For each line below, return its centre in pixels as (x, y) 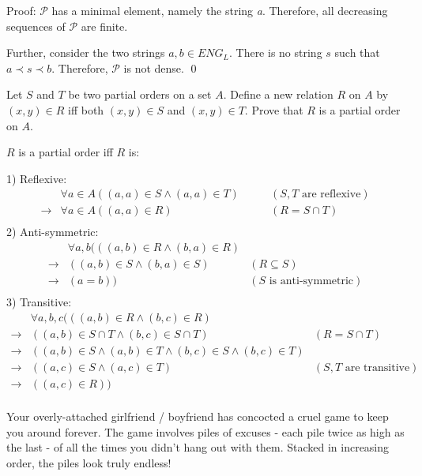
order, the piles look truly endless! (89, 462)
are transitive (377, 367)
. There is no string (275, 52)
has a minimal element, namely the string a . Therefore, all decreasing (220, 10)
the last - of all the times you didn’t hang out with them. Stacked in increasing (198, 447)
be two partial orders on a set (140, 94)
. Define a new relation (278, 94)
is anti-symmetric (311, 281)
